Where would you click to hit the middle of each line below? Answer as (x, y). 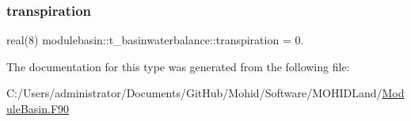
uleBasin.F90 (38, 108)
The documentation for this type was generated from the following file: (178, 66)
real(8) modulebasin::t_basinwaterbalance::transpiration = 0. (155, 40)
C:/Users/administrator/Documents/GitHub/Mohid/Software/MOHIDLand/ (194, 93)
